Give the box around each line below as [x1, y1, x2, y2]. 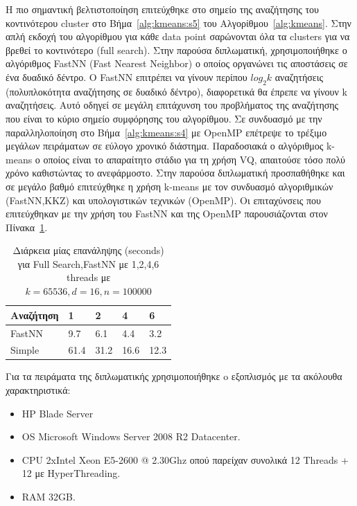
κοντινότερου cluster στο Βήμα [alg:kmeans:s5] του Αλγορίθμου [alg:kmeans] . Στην [6, 15, 351, 30]
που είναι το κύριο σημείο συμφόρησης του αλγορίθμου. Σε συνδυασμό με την [6, 111, 322, 125]
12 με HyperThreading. [21, 466, 121, 480]
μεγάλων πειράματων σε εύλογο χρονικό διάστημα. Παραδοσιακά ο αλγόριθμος [6, 138, 324, 153]
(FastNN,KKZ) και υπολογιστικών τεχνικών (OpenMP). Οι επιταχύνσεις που [6, 192, 321, 207]
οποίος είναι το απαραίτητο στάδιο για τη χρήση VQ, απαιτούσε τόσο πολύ [43, 152, 345, 166]
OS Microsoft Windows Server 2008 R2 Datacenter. [21, 429, 241, 444]
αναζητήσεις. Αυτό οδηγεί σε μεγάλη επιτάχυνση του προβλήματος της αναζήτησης [6, 98, 339, 112]
